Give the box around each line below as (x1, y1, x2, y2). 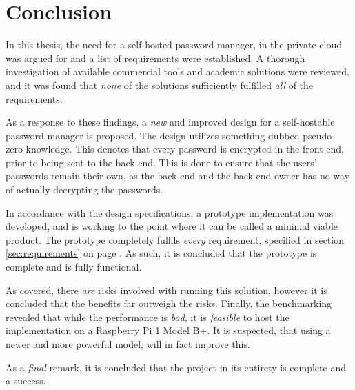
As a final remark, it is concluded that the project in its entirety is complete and (6, 360, 346, 374)
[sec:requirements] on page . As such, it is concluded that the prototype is (6, 246, 317, 260)
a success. (6, 373, 46, 388)
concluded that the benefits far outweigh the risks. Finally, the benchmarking (6, 296, 332, 311)
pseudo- (303, 128, 335, 142)
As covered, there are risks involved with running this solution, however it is (6, 282, 327, 297)
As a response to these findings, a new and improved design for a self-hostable (6, 115, 335, 129)
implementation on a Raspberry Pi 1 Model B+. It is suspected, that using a (6, 323, 331, 338)
